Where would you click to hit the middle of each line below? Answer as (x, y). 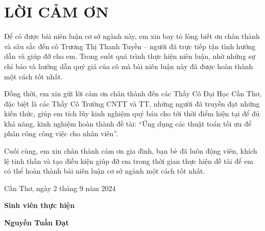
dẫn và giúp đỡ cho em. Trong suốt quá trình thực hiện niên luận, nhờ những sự (130, 56)
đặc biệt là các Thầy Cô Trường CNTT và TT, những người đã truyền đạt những (132, 103)
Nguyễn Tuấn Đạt (37, 223)
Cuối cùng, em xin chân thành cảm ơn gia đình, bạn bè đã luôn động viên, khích (131, 151)
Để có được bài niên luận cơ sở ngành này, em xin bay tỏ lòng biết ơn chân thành (132, 36)
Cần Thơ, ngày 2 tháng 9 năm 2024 (60, 188)
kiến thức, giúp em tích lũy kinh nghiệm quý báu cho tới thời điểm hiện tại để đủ (132, 113)
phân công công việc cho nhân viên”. (61, 133)
